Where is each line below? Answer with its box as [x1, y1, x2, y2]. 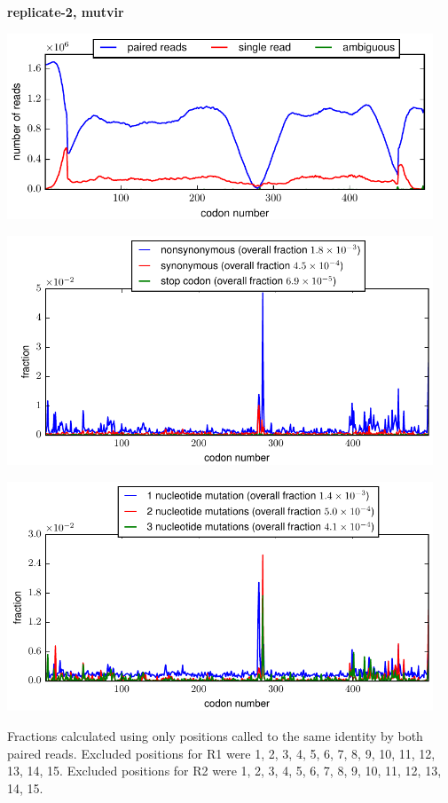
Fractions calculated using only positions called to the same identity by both [7, 727, 423, 745]
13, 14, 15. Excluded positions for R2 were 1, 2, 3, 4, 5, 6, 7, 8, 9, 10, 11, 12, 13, [7, 761, 442, 780]
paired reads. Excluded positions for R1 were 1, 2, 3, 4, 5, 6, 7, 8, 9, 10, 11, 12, [7, 744, 436, 762]
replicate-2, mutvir [7, 3, 124, 20]
